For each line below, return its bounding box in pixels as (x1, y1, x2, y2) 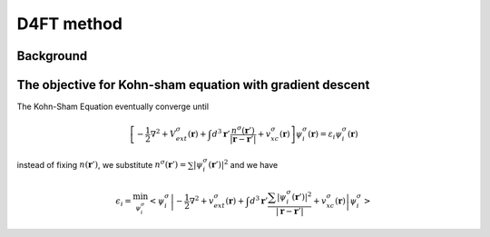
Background (16, 48, 88, 64)
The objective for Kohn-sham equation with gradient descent (16, 77, 370, 93)
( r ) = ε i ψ (308, 129, 343, 141)
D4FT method (16, 14, 122, 34)
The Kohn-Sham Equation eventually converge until (16, 101, 209, 113)
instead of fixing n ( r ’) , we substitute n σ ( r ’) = (16, 158, 187, 170)
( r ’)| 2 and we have (208, 158, 279, 170)
